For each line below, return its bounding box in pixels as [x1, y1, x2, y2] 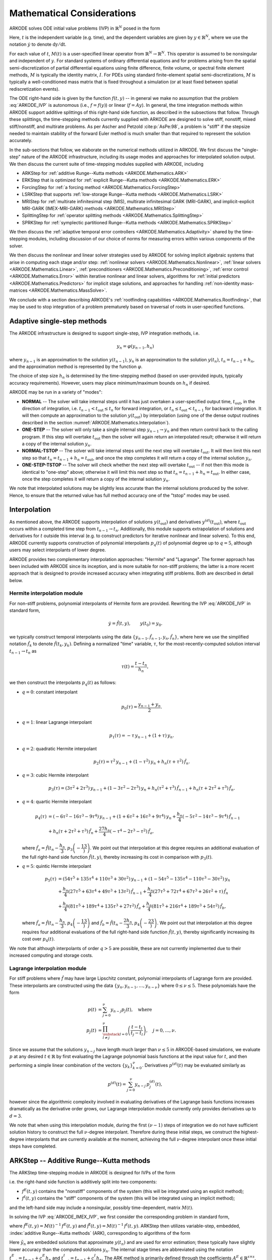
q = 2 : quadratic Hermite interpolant [22, 746, 97, 752]
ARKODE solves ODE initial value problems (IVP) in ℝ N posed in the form [9, 24, 161, 31]
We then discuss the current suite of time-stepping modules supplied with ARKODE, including [9, 161, 203, 167]
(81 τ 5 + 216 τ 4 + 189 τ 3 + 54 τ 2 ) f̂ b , [152, 903, 226, 910]
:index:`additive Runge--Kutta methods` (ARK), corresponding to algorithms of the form [9, 1230, 191, 1236]
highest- [241, 1129, 259, 1135]
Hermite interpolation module [9, 590, 83, 597]
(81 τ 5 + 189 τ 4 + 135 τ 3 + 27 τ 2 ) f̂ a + [68, 903, 146, 910]
